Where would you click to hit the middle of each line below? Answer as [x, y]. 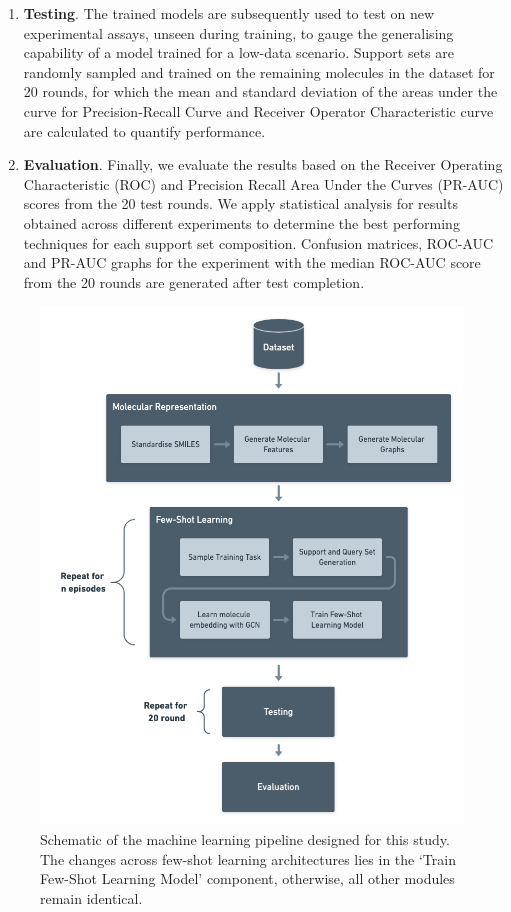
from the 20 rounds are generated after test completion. [194, 281]
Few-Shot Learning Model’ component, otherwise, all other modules [247, 878]
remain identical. [91, 897]
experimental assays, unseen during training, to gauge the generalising [238, 32]
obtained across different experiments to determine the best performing [241, 222]
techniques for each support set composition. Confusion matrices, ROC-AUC [258, 242]
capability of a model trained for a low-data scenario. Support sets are [238, 52]
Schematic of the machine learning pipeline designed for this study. [245, 838]
